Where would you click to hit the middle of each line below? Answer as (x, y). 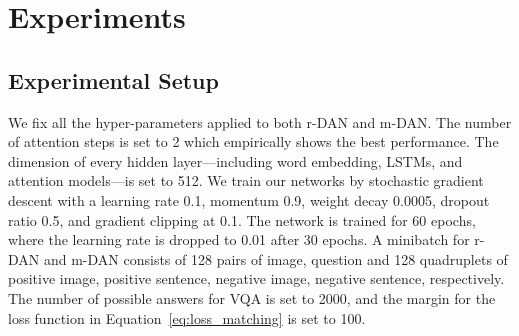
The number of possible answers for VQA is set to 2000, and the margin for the (252, 297)
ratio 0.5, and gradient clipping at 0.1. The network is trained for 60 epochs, (242, 219)
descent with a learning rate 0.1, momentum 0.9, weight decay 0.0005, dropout (249, 199)
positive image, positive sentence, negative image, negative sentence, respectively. (256, 278)
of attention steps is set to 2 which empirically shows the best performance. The (253, 141)
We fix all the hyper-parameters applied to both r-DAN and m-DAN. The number (260, 121)
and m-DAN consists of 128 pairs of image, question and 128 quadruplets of (275, 258)
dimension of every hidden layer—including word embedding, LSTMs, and (235, 160)
